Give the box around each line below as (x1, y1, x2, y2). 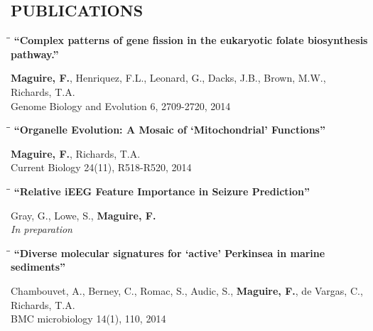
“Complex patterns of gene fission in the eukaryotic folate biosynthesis (13, 33, 368, 48)
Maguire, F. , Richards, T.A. (11, 146, 141, 161)
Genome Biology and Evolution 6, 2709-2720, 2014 (11, 98, 231, 113)
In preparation (11, 222, 72, 237)
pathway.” (11, 46, 59, 61)
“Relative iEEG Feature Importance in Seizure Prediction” (13, 183, 310, 198)
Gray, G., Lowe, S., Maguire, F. (11, 207, 156, 222)
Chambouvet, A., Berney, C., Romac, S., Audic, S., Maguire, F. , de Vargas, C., (11, 283, 363, 298)
